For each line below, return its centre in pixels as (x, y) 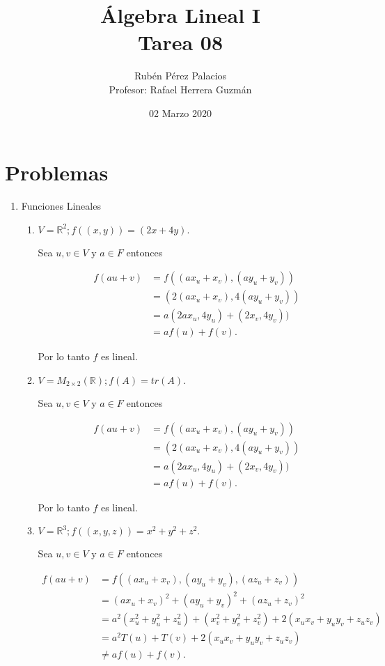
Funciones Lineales (61, 206)
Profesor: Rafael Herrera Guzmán (180, 89)
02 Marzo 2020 (180, 113)
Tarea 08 (180, 42)
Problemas (57, 172)
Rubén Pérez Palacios (180, 76)
